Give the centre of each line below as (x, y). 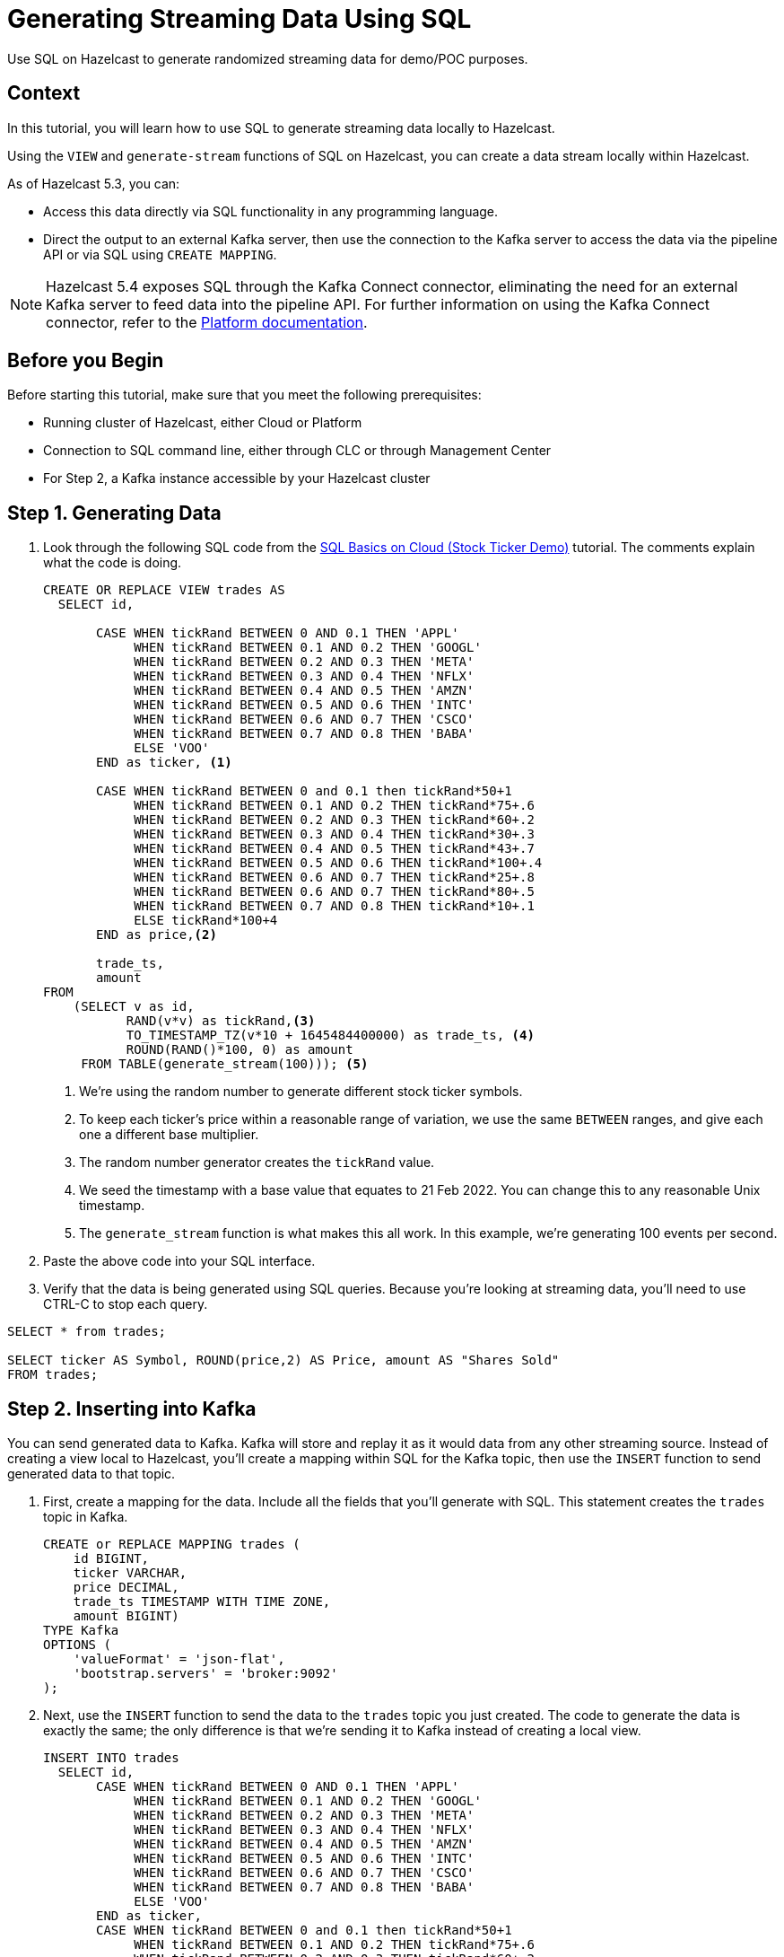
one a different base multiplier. (169, 1135)
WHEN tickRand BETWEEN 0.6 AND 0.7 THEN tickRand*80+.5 (334, 892)
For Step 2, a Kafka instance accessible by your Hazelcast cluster (237, 478)
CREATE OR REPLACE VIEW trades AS (164, 590)
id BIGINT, (111, 1559)
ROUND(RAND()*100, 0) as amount (240, 1050)
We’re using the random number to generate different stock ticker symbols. (301, 1092)
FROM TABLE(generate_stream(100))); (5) (225, 1064)
